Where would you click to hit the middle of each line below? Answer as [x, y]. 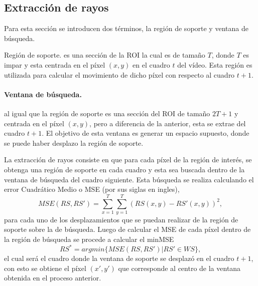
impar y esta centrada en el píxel [55, 64]
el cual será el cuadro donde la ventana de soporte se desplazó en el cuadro [119, 258]
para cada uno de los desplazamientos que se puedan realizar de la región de [121, 219]
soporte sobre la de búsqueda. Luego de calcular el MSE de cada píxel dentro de [127, 229]
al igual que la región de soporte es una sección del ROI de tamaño [107, 113]
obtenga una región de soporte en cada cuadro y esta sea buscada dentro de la [124, 169]
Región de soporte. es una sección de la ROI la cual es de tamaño [105, 55]
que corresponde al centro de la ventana [179, 268]
